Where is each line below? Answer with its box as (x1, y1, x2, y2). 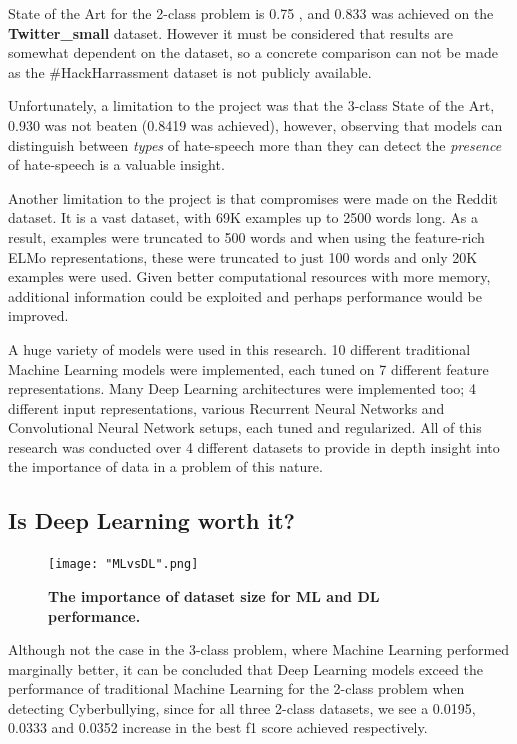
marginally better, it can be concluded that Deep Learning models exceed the (8, 658, 484, 679)
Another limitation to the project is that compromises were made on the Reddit (8, 187, 498, 208)
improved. (8, 305, 69, 326)
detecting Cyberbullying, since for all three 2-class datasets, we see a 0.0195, (8, 697, 476, 718)
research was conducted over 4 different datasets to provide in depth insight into (8, 436, 500, 457)
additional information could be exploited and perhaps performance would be (8, 285, 482, 306)
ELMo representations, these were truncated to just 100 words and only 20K (8, 246, 478, 267)
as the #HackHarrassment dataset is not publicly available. (8, 61, 372, 82)
